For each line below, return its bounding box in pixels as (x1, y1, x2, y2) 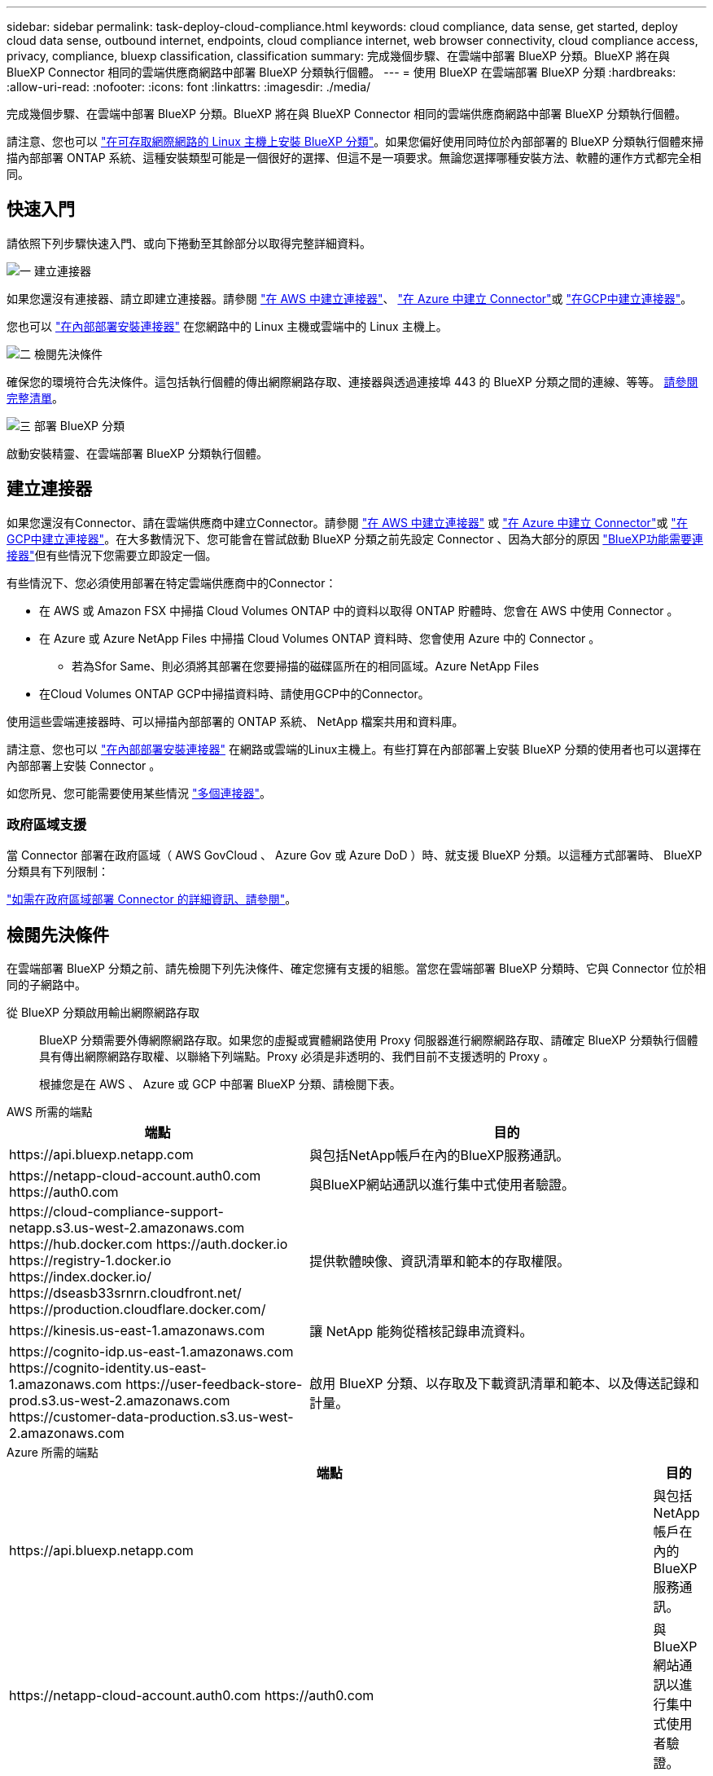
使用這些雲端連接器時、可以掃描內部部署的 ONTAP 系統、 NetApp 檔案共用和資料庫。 (7, 714, 464, 728)
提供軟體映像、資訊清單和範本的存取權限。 (309, 1253, 571, 1270)
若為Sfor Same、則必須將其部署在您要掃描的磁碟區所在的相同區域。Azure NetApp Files (72, 658, 540, 673)
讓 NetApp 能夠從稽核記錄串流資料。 (309, 1323, 533, 1340)
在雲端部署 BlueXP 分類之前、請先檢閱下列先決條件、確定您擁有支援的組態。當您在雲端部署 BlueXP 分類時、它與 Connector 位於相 (7, 961, 706, 976)
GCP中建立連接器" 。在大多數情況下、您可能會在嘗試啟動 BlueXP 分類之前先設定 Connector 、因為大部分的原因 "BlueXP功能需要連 (7, 531, 703, 546)
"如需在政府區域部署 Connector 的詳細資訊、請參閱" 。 (7, 892, 297, 907)
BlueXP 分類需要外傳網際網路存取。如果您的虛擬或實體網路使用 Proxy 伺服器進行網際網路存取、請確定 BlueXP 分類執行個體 (39, 1033, 698, 1048)
